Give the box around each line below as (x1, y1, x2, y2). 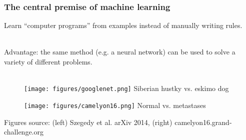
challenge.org (4, 126, 43, 137)
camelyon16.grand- (174, 116, 232, 127)
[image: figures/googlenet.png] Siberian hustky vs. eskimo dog (24, 83, 229, 93)
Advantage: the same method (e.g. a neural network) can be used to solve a (4, 46, 235, 57)
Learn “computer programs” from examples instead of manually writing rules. (4, 20, 242, 30)
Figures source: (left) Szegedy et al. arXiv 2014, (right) (4, 116, 172, 127)
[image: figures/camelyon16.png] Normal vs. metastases (24, 99, 206, 110)
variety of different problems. (4, 56, 92, 66)
